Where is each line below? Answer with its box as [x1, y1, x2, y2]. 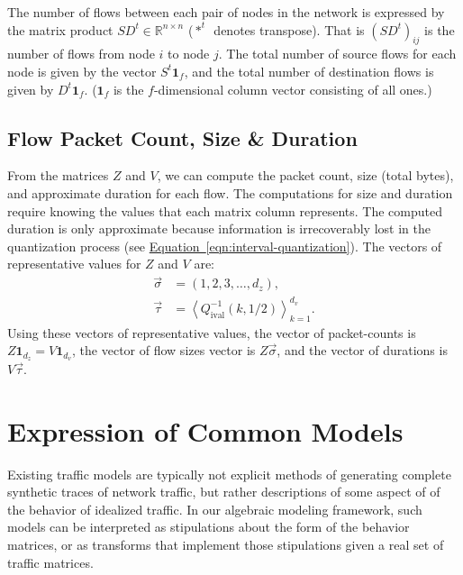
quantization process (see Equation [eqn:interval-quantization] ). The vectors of [7, 236, 442, 255]
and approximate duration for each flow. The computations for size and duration [7, 183, 453, 202]
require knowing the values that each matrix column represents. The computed [7, 201, 443, 220]
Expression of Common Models [7, 412, 404, 449]
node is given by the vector [7, 61, 157, 80]
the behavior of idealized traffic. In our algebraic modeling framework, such [7, 499, 422, 518]
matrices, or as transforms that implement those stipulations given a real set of [7, 535, 444, 554]
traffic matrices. [7, 552, 94, 571]
